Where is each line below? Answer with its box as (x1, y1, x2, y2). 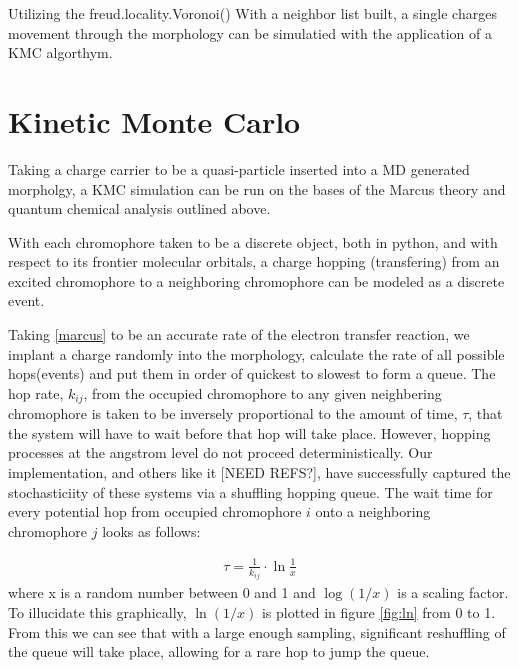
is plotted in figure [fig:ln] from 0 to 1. (261, 602, 496, 623)
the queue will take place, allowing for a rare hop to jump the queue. (8, 641, 430, 662)
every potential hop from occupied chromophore (8, 501, 302, 522)
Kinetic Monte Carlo (8, 100, 301, 141)
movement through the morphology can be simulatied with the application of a (8, 22, 492, 43)
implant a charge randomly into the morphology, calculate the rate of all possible (8, 343, 505, 364)
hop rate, (8, 382, 64, 403)
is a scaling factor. (397, 582, 509, 603)
